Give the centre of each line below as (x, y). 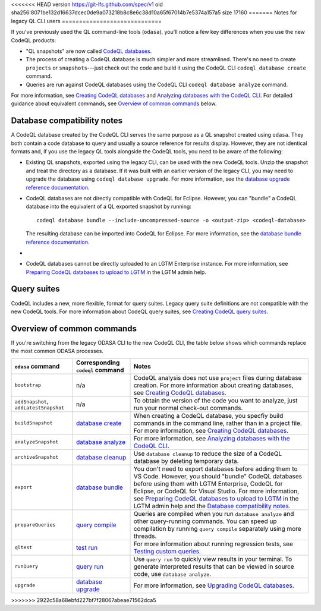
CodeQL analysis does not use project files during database (218, 377)
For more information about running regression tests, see (213, 544)
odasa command (37, 366)
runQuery (26, 567)
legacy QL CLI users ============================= (86, 21)
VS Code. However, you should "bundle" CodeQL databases (218, 476)
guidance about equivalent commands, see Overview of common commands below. (114, 103)
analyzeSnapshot (37, 442)
